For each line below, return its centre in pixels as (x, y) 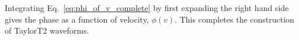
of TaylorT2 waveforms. (47, 30)
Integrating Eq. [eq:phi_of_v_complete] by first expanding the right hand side (147, 8)
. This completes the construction (234, 19)
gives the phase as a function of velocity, (77, 19)
